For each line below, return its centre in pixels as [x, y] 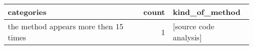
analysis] [187, 37]
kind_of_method [207, 12]
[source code [194, 26]
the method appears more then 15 [66, 26]
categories [27, 12]
